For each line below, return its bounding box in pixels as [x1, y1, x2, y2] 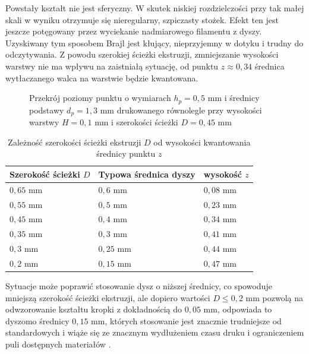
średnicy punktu [96, 147, 156, 160]
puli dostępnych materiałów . [5, 337, 111, 350]
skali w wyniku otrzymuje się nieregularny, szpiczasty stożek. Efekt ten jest [5, 13, 279, 26]
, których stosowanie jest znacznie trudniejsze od [105, 314, 282, 327]
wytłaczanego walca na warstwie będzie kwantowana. [5, 71, 198, 84]
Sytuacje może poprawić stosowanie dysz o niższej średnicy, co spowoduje [5, 280, 272, 292]
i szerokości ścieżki [111, 116, 178, 128]
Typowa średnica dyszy [98, 167, 196, 180]
